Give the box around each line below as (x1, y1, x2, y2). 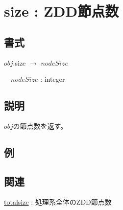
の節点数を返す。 (13, 120, 68, 131)
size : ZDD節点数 (4, 1, 119, 21)
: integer (40, 74, 65, 84)
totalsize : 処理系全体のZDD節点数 (4, 196, 112, 207)
